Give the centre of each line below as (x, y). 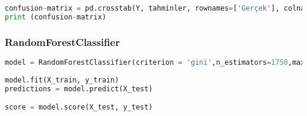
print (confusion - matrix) (55, 17)
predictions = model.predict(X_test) (79, 89)
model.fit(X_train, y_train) (62, 80)
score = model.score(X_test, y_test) (79, 107)
